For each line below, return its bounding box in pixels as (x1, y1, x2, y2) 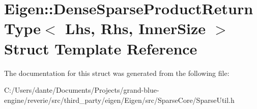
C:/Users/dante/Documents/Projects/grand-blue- (4, 85, 159, 95)
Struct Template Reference (4, 38, 197, 59)
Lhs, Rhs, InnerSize (65, 18, 206, 39)
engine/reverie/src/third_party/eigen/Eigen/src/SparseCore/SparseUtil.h (4, 94, 235, 105)
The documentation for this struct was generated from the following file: (4, 67, 230, 78)
